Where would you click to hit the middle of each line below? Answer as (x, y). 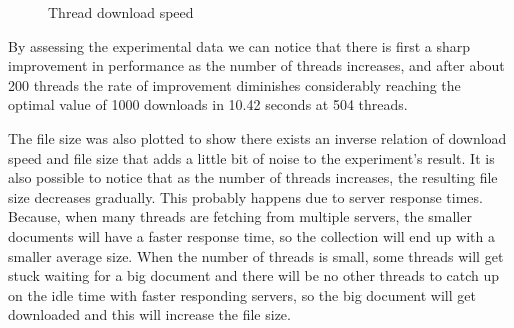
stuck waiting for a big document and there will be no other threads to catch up (254, 275)
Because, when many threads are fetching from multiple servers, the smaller (240, 216)
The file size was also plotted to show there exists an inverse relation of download (257, 137)
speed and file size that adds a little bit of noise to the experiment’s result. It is (251, 157)
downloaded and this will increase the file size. (149, 314)
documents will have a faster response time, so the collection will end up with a (251, 235)
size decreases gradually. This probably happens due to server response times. (245, 196)
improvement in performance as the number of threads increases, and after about (256, 65)
